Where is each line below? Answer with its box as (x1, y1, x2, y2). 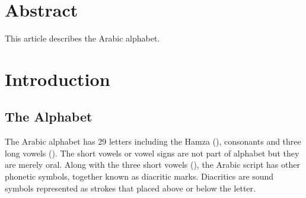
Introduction (5, 66, 110, 91)
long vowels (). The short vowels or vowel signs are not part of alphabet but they (5, 146, 299, 159)
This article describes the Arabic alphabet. (5, 32, 160, 44)
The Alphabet (5, 107, 93, 126)
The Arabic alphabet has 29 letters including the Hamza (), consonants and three (5, 135, 301, 148)
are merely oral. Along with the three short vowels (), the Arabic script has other (5, 158, 300, 171)
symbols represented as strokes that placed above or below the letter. (5, 181, 256, 194)
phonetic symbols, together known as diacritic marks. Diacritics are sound (5, 170, 274, 183)
